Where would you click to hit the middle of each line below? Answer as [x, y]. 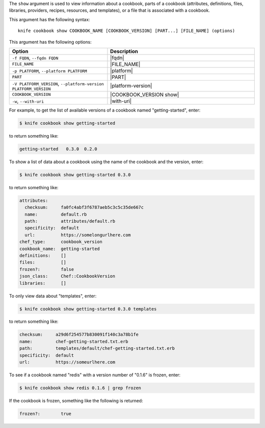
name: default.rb [56, 214]
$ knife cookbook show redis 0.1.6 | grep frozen [80, 388]
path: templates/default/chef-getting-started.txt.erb [97, 348]
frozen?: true [45, 414]
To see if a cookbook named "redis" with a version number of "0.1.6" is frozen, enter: [95, 375]
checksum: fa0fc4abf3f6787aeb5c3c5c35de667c [84, 207]
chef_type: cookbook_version [61, 242]
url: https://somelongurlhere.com [78, 235]
